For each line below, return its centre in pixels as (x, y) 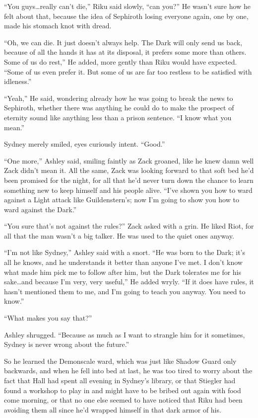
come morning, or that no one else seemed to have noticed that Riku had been (123, 400)
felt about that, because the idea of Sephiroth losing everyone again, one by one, (126, 16)
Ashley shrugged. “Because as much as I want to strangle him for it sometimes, (125, 334)
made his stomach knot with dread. (58, 26)
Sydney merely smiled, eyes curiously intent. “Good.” (85, 144)
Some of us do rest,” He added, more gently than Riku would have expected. (121, 61)
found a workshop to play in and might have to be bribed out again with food (123, 390)
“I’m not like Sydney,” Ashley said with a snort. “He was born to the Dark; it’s (125, 252)
